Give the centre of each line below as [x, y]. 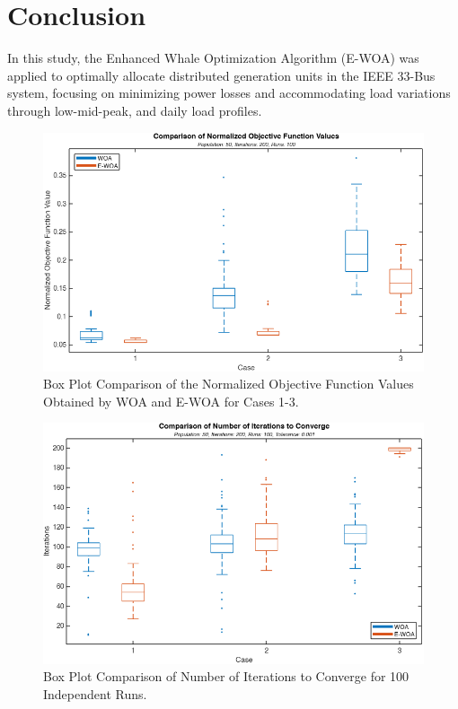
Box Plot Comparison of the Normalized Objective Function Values [229, 384]
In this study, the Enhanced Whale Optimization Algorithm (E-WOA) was [213, 58]
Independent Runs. [95, 693]
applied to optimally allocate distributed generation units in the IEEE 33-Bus [221, 75]
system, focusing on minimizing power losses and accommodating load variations [229, 93]
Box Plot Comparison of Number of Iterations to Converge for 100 [226, 676]
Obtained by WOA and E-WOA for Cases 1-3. [171, 401]
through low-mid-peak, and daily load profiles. [135, 110]
